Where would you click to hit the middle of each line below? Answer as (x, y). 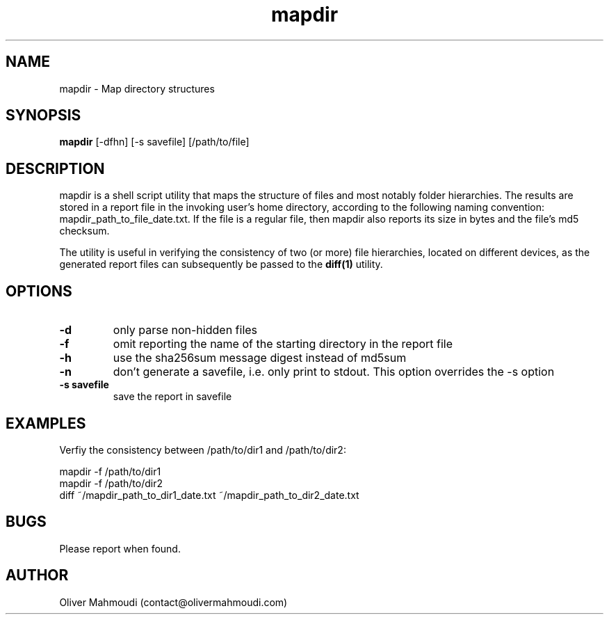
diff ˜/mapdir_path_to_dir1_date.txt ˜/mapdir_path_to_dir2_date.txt (209, 495)
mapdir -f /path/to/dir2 (111, 483)
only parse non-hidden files (185, 330)
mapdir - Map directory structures (137, 88)
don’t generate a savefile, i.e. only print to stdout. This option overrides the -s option (334, 372)
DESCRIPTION (55, 168)
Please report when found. (120, 548)
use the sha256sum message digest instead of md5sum (260, 358)
